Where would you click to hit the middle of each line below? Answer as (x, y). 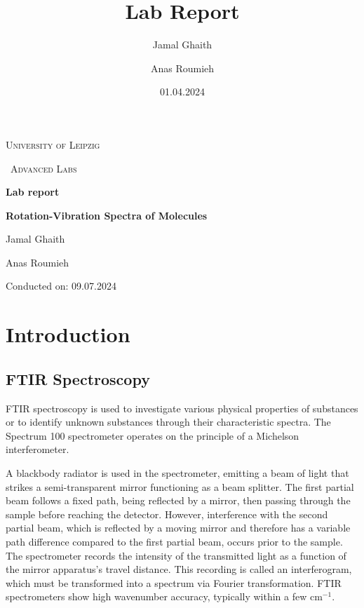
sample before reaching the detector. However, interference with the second (167, 514)
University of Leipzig (53, 144)
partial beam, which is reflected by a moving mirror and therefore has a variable (178, 528)
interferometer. (38, 449)
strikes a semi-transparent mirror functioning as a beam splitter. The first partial (180, 486)
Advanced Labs (43, 168)
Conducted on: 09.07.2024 (61, 286)
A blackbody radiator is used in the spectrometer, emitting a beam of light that (177, 473)
